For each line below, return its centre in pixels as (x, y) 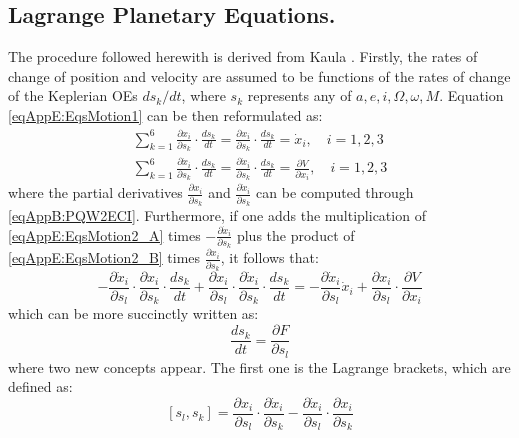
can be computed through (335, 192)
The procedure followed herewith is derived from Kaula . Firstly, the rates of (243, 56)
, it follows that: (269, 257)
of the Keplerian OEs (73, 95)
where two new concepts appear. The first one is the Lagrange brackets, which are (259, 366)
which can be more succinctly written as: (133, 313)
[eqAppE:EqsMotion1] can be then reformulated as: (165, 114)
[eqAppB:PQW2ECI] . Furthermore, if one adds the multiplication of (217, 214)
